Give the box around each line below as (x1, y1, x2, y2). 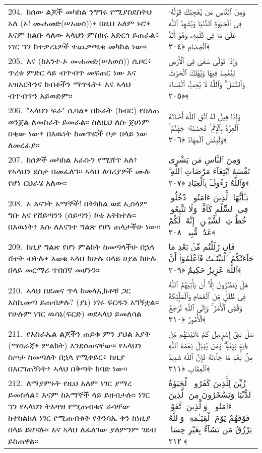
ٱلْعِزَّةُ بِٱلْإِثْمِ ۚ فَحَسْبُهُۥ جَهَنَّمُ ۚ (168, 121, 238, 133)
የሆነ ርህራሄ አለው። (8, 177, 67, 188)
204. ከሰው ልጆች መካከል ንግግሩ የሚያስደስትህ (8, 6, 152, 17)
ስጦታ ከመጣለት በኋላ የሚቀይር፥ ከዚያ (8, 351, 125, 362)
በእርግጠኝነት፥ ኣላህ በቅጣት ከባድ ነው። (8, 362, 127, 374)
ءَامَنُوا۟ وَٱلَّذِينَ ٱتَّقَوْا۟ (168, 400, 232, 412)
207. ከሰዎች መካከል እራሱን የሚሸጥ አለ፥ (8, 154, 138, 165)
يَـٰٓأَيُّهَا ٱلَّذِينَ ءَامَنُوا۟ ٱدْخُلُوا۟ (168, 191, 249, 203)
